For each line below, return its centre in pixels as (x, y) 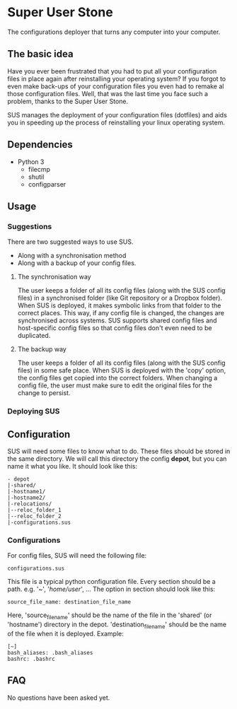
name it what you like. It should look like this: (73, 466)
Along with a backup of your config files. (77, 263)
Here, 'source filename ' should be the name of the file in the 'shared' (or (110, 616)
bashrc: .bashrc (31, 659)
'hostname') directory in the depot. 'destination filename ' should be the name (117, 625)
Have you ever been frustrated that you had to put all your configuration (112, 71)
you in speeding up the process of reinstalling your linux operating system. (116, 122)
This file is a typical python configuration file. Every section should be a (111, 582)
